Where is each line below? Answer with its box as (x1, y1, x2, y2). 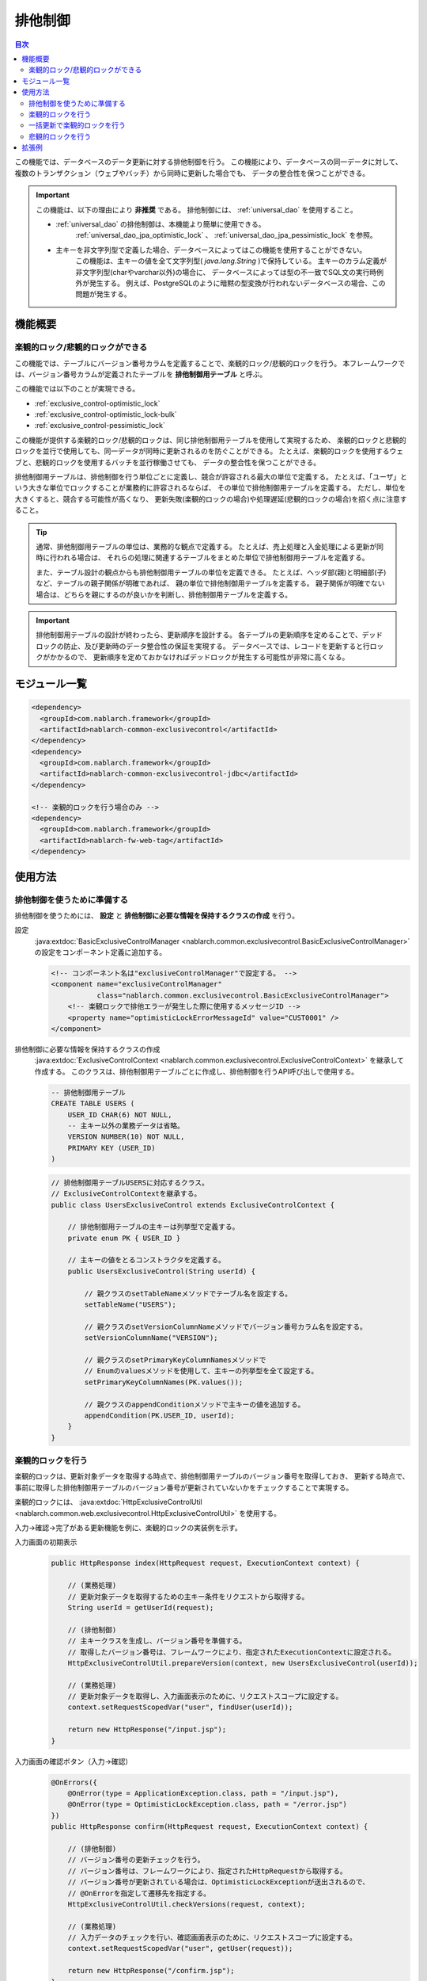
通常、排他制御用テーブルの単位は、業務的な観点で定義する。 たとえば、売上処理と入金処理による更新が (36, 541, 377, 551)
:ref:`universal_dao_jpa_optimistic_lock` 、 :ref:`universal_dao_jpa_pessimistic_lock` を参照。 (75, 231, 377, 240)
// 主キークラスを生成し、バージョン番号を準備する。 (67, 1636, 247, 1646)
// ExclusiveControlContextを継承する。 (51, 1189, 202, 1198)
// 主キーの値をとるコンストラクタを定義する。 (67, 1256, 225, 1265)
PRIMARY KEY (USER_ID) (67, 1143, 156, 1152)
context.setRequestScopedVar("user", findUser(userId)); (67, 1703, 293, 1712)
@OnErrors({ (51, 1777, 98, 1787)
